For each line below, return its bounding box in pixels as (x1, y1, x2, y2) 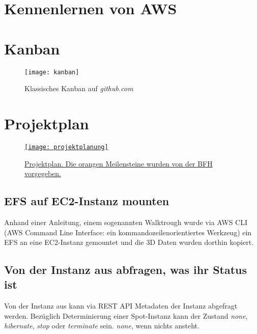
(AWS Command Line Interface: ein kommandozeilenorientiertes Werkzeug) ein (4, 227, 252, 237)
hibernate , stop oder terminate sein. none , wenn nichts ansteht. (4, 320, 199, 331)
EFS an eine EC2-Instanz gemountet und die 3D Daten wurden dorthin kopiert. (4, 237, 254, 247)
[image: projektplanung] (24, 143, 108, 151)
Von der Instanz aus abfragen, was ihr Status (4, 262, 247, 277)
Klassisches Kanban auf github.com (24, 83, 133, 94)
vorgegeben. (24, 168, 61, 179)
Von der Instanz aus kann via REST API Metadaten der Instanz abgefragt (4, 300, 238, 311)
